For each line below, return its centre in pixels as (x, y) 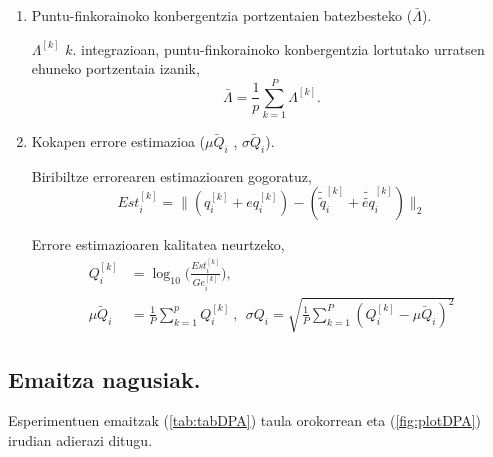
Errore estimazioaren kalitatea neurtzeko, (158, 244)
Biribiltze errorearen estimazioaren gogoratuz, (171, 175)
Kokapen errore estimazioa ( (118, 140)
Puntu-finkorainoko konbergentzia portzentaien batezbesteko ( (222, 15)
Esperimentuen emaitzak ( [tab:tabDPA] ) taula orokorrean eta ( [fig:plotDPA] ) (245, 420)
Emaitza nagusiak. (104, 378)
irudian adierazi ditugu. (80, 440)
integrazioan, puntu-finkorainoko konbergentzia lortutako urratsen (283, 48)
